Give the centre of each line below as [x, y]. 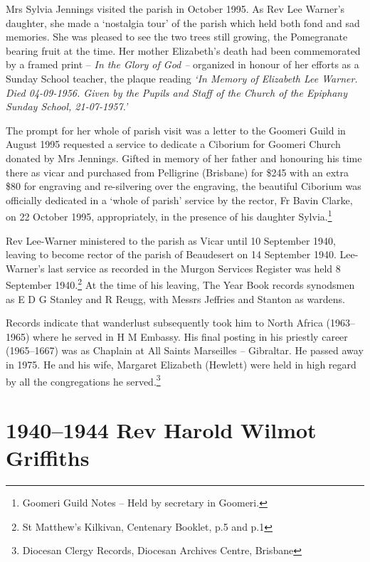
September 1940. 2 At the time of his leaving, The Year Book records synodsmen [180, 283]
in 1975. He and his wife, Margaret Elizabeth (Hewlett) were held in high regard [181, 364]
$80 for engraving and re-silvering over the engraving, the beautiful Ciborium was [184, 186]
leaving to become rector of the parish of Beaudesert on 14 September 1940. [171, 254]
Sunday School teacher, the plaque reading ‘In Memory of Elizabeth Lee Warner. [182, 78]
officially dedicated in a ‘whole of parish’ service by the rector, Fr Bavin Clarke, [179, 200]
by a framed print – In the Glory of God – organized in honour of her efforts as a [183, 64]
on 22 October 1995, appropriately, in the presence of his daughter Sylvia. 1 [169, 215]
